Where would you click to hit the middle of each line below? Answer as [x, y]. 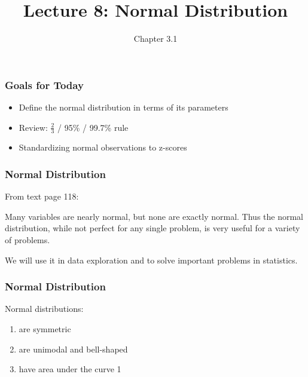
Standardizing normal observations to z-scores [103, 147]
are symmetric [45, 329]
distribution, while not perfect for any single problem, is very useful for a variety [153, 228]
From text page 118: [42, 196]
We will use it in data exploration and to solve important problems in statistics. [151, 260]
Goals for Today [44, 85]
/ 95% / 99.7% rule [93, 127]
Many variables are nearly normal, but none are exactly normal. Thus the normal [154, 216]
